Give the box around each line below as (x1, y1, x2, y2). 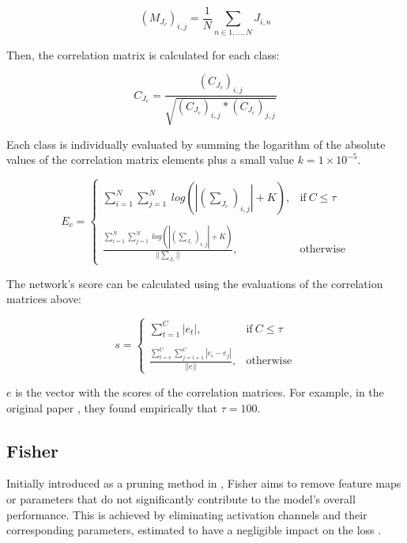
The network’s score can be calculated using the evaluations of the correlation (6, 275, 383, 291)
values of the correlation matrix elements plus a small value (6, 151, 294, 168)
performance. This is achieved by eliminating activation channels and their (6, 506, 367, 522)
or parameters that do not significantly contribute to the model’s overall (6, 490, 356, 507)
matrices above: (6, 290, 81, 307)
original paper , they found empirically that (6, 399, 217, 416)
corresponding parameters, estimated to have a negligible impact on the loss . (6, 522, 382, 538)
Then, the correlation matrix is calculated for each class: (6, 46, 280, 63)
